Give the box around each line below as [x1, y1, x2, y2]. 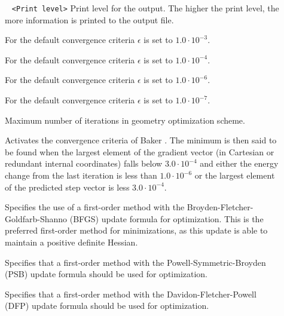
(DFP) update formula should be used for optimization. [5, 299, 209, 312]
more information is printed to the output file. [5, 13, 174, 26]
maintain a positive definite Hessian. [5, 235, 138, 248]
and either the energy [200, 157, 279, 170]
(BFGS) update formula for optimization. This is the [69, 212, 264, 225]
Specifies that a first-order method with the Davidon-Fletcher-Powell [5, 287, 256, 300]
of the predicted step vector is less [5, 180, 130, 193]
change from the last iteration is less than [5, 169, 157, 181]
